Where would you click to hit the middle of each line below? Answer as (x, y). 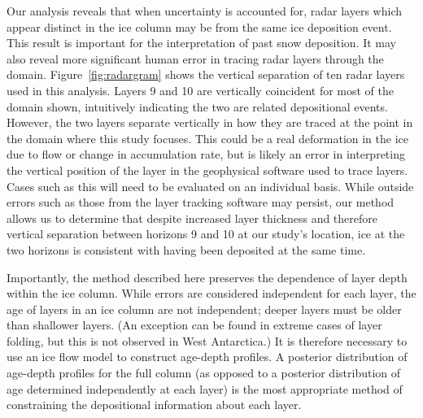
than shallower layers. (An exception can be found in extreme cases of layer (194, 325)
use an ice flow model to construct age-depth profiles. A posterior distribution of (207, 357)
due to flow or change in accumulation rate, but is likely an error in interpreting (206, 154)
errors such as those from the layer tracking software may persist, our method (201, 202)
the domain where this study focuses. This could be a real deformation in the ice (207, 138)
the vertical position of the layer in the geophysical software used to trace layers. (207, 170)
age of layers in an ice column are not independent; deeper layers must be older (204, 309)
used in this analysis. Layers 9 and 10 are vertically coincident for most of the (201, 90)
